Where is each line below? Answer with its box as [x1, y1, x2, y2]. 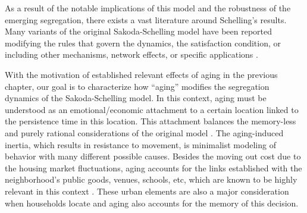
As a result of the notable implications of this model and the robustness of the [5, 2, 291, 14]
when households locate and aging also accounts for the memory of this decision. [5, 196, 299, 209]
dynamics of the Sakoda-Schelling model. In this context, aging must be [5, 92, 267, 104]
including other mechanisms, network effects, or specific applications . [5, 48, 258, 61]
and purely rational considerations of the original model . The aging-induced [5, 126, 284, 139]
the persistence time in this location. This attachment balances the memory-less [5, 115, 296, 127]
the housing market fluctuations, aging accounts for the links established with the [5, 161, 302, 174]
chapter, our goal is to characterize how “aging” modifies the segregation [5, 80, 270, 92]
